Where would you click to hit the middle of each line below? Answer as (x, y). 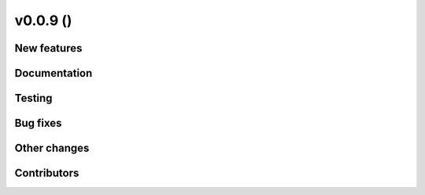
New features (48, 48)
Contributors (47, 173)
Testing (33, 98)
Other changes (52, 148)
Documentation (54, 73)
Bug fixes (38, 123)
